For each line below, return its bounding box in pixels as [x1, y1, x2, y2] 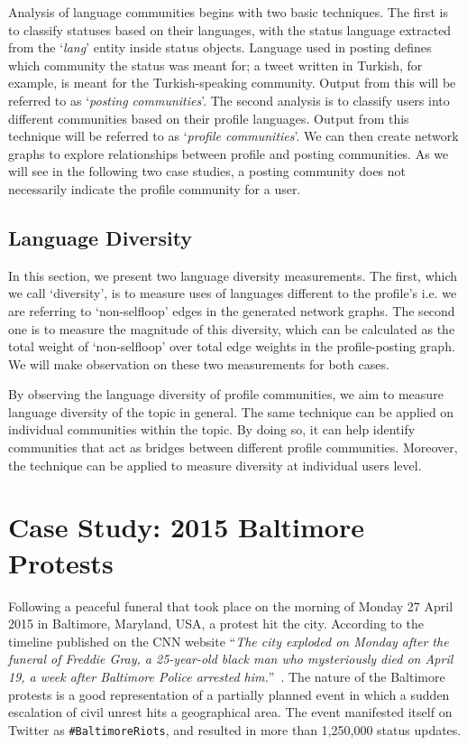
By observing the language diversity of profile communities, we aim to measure [8, 385, 444, 404]
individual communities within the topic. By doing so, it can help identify [8, 420, 416, 439]
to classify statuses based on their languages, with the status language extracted [8, 20, 452, 39]
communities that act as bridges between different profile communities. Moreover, [8, 438, 458, 457]
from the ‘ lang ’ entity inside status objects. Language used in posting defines [8, 38, 432, 57]
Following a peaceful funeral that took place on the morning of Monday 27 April [8, 596, 453, 615]
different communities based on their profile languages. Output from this [8, 108, 409, 127]
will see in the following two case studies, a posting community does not [8, 162, 407, 181]
